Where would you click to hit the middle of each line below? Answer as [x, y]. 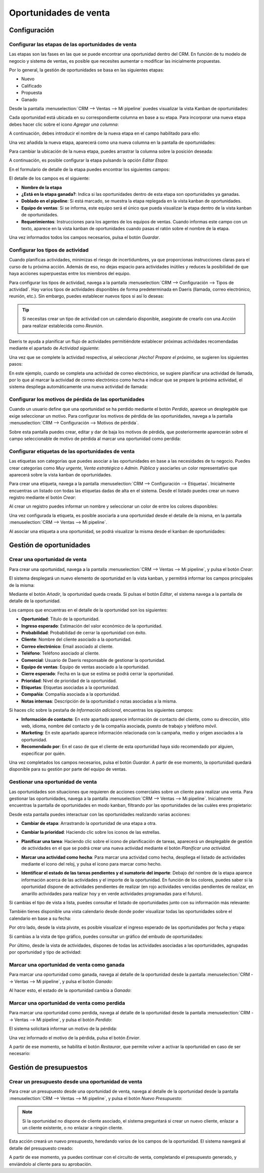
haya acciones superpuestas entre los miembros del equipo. [70, 274]
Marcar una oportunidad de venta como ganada [67, 965]
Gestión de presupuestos [48, 1067]
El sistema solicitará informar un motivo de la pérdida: [63, 1029]
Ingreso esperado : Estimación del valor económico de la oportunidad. [92, 626]
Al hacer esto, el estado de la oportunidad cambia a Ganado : [70, 990]
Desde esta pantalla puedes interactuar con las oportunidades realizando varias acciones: [100, 814]
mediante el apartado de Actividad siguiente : [54, 348]
